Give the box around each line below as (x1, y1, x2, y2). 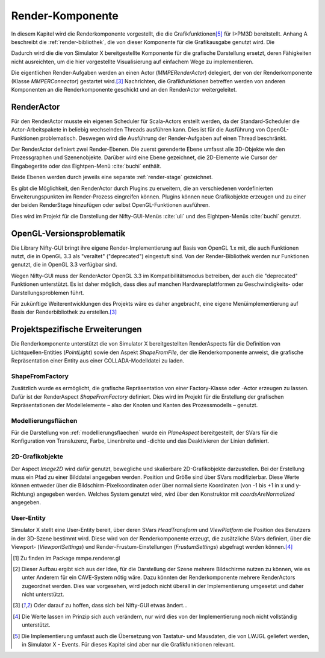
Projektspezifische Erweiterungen (11, 324, 142, 335)
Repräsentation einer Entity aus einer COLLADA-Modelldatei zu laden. (11, 357, 185, 364)
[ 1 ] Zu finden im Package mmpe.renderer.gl (13, 554, 120, 562)
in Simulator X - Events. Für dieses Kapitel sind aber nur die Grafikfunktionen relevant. (22, 641, 235, 648)
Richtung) (11, 490, 36, 498)
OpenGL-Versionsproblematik (11, 228, 126, 238)
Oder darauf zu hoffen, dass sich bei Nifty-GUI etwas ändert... (33, 602, 188, 609)
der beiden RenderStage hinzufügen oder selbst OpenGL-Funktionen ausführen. (11, 201, 210, 209)
